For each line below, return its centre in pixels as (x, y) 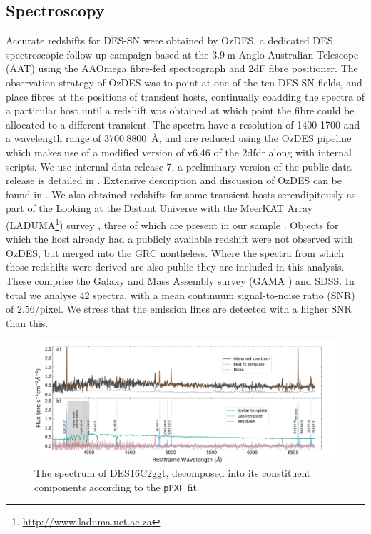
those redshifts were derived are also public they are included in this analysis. (175, 267)
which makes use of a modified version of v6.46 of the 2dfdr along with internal (179, 152)
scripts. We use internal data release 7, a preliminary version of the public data (179, 166)
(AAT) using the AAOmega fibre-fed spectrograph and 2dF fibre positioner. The (182, 68)
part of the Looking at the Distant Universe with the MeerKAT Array (159, 208)
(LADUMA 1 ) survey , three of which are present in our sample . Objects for (172, 223)
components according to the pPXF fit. (117, 487)
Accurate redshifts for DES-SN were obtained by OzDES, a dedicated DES (169, 40)
